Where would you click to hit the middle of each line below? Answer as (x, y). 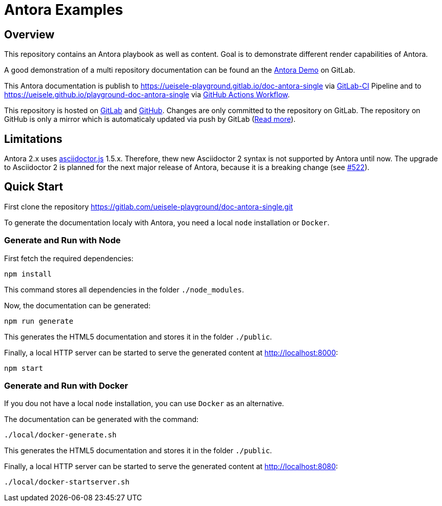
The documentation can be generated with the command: (102, 419)
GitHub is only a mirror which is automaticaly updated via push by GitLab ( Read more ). (150, 119)
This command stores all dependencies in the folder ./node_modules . (124, 289)
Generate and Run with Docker (66, 385)
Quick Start (34, 187)
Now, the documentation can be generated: (77, 305)
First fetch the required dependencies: (69, 258)
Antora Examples (64, 10)
